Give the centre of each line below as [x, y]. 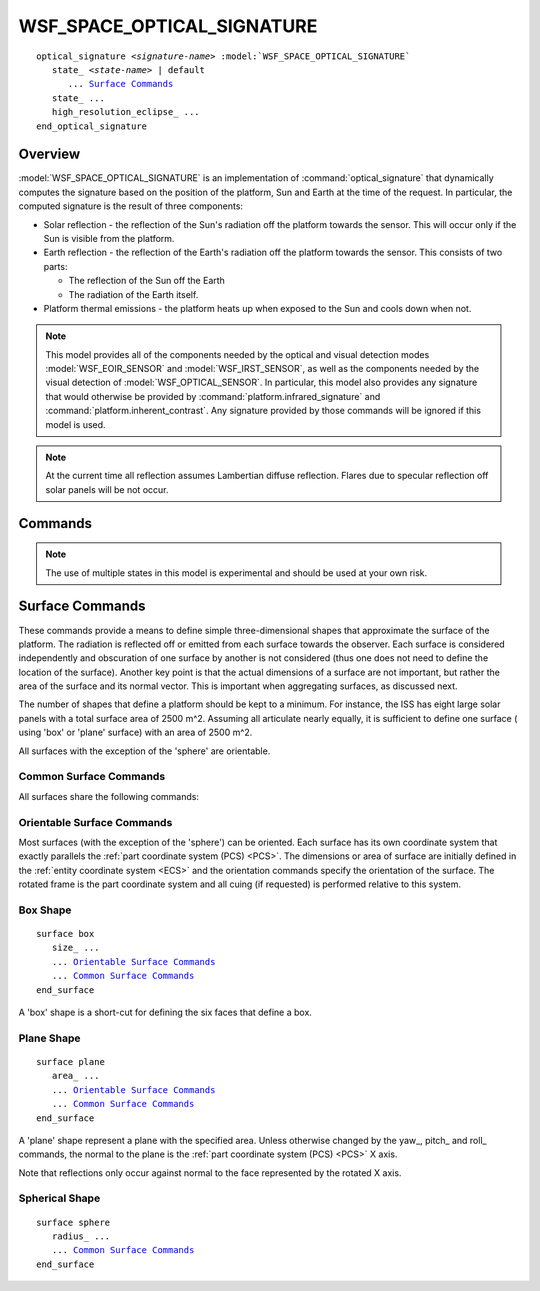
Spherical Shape [59, 1198]
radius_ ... [81, 1236]
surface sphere [73, 1222]
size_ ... [75, 948]
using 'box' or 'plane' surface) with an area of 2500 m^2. [135, 732]
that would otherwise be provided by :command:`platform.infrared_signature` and [213, 396]
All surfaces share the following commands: [109, 796]
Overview [49, 154]
